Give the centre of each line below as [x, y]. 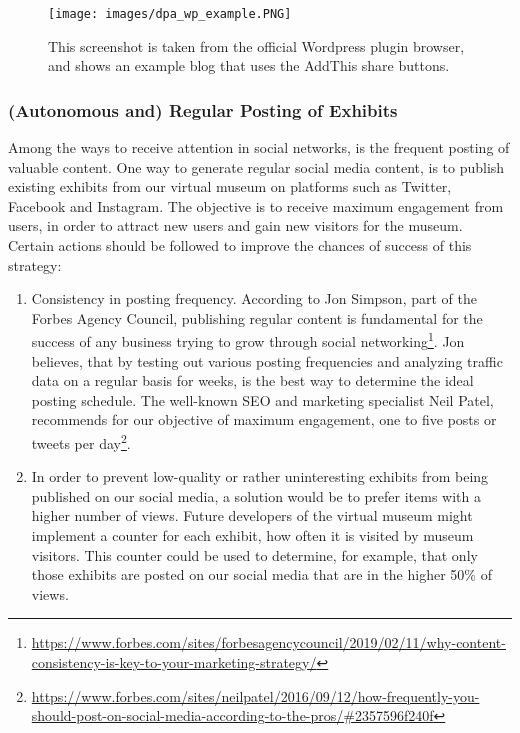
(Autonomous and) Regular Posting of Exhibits [203, 109]
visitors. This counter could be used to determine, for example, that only [254, 554]
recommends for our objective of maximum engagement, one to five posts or [264, 419]
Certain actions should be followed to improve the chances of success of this [240, 245]
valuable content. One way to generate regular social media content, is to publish [256, 166]
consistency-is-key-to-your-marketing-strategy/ [174, 662]
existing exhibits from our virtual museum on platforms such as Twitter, [230, 186]
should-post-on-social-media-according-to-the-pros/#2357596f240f [232, 715]
